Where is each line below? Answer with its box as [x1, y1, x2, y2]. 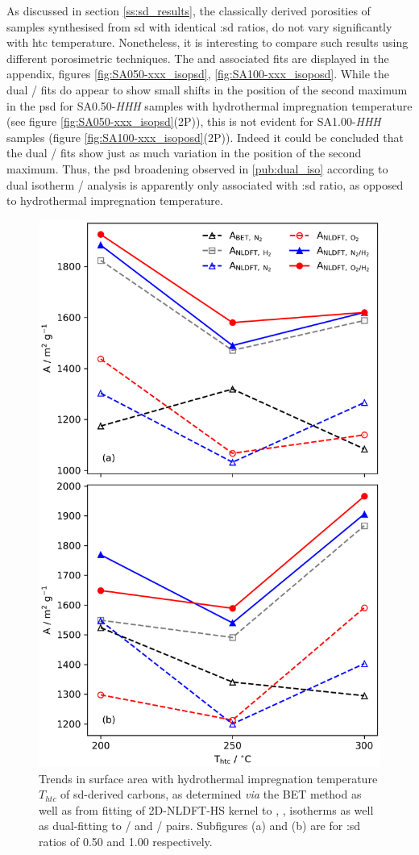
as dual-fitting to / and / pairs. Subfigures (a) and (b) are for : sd [39, 817, 361, 834]
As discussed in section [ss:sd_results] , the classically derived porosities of [6, 2, 371, 19]
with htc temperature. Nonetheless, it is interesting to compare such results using [6, 34, 409, 51]
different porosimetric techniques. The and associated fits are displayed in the [6, 49, 389, 66]
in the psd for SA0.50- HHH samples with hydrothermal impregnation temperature [6, 97, 413, 114]
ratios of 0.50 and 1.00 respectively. [39, 833, 213, 850]
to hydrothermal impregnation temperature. [6, 192, 223, 209]
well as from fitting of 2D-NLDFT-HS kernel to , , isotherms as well [39, 801, 374, 818]
